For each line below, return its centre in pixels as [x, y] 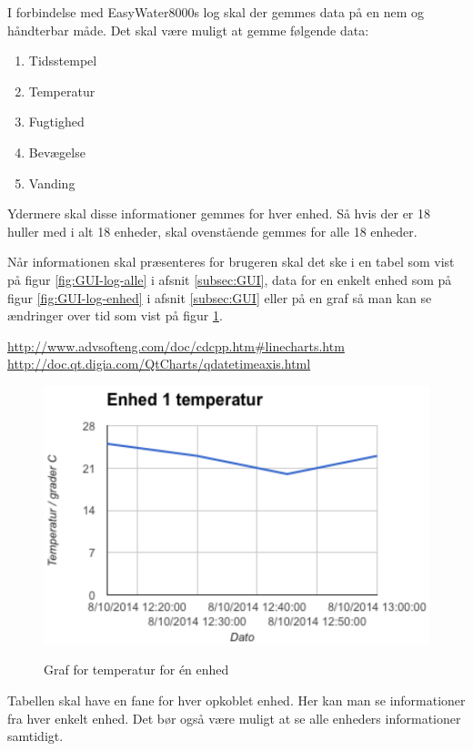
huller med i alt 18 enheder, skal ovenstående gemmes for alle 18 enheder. [212, 231]
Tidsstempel [63, 61]
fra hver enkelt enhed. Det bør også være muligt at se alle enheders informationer [234, 718]
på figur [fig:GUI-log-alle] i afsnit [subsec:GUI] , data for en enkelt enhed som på [230, 279]
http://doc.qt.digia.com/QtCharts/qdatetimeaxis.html [159, 364]
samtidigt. [35, 736]
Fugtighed [56, 122]
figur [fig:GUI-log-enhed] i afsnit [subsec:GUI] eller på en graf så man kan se [220, 297]
